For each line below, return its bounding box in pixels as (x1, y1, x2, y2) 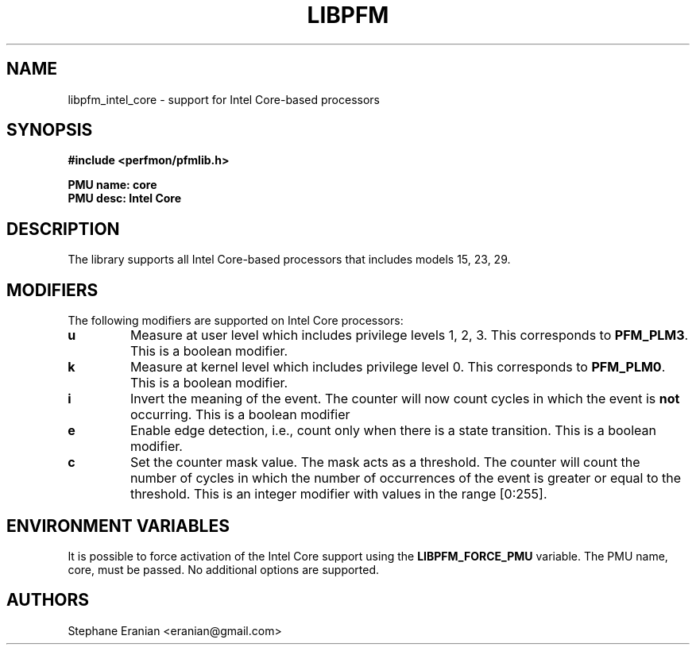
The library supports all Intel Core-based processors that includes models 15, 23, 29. (68, 252, 511, 267)
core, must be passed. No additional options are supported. (68, 562, 380, 576)
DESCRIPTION (6, 218, 120, 239)
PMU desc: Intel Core (68, 191, 182, 206)
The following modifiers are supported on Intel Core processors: (68, 314, 404, 328)
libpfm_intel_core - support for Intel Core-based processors (68, 92, 381, 106)
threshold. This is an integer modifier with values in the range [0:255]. (130, 486, 547, 503)
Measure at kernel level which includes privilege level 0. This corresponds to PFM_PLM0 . (130, 359, 666, 376)
